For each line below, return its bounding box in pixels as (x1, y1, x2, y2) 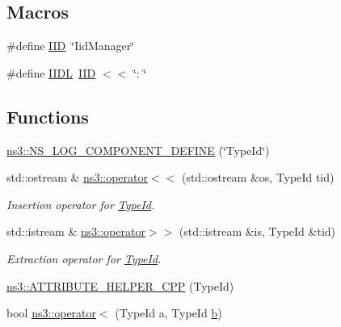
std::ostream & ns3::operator (6, 169, 148, 186)
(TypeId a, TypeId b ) (115, 304, 222, 321)
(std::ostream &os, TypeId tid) (181, 169, 335, 186)
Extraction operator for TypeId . (6, 249, 162, 266)
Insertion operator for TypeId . (6, 195, 155, 212)
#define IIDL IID (6, 64, 96, 81)
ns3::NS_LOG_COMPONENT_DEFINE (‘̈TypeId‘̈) (6, 141, 270, 158)
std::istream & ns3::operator (6, 223, 145, 240)
